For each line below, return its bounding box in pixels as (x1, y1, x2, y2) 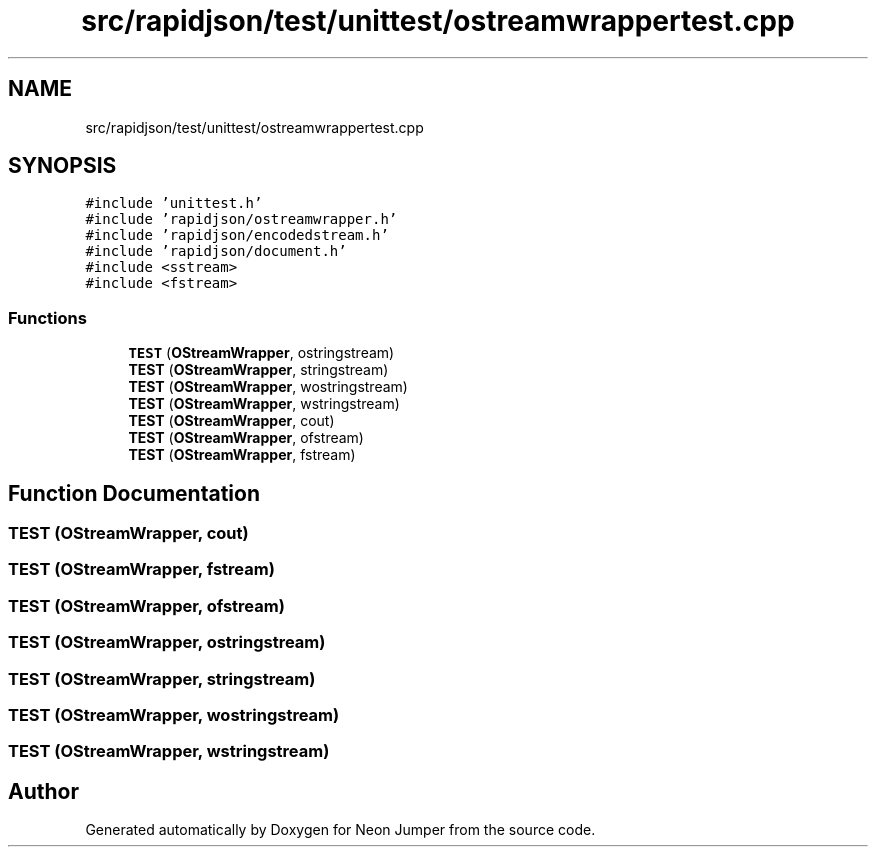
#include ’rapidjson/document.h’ (85, 243, 347, 260)
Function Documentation (8, 480, 260, 506)
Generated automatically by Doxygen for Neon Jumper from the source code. (85, 821, 596, 839)
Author (8, 778, 79, 804)
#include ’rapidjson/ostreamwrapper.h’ (85, 211, 398, 228)
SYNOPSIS (8, 153, 117, 179)
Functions (8, 307, 87, 328)
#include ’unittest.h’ (85, 195, 263, 212)
